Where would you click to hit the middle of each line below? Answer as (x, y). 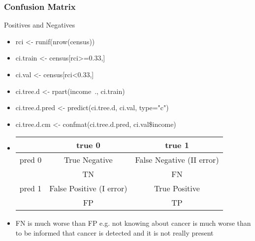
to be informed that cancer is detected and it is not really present (114, 232)
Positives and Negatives (40, 25)
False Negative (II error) (177, 160)
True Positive (177, 188)
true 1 (177, 145)
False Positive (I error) (88, 188)
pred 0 (31, 160)
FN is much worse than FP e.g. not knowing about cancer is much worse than (133, 223)
